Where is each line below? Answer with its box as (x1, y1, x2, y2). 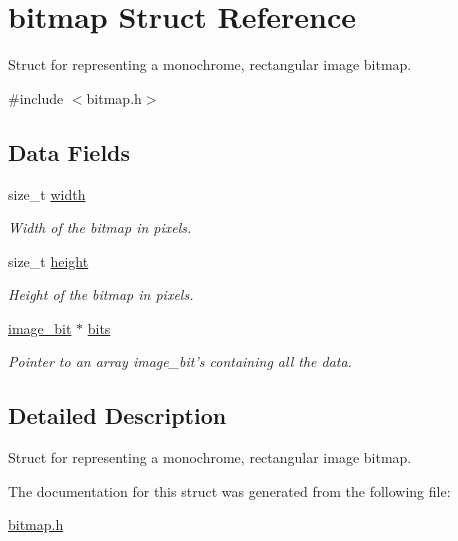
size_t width (8, 183, 86, 204)
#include (8, 87, 64, 108)
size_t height (8, 250, 89, 271)
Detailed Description (8, 400, 227, 431)
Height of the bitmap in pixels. (8, 284, 194, 305)
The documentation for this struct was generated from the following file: (8, 480, 451, 501)
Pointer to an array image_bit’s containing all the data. (8, 351, 352, 372)
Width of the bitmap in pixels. (8, 217, 192, 238)
